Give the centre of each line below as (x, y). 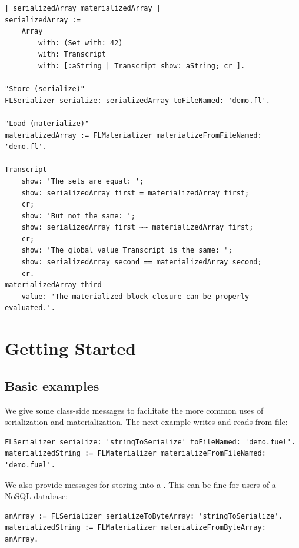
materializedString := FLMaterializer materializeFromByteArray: (135, 528)
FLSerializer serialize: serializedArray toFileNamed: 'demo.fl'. (138, 100)
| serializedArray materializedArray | (83, 8)
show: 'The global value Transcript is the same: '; (127, 250)
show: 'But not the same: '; (78, 216)
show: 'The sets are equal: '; (83, 181)
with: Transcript (72, 54)
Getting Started (71, 348)
